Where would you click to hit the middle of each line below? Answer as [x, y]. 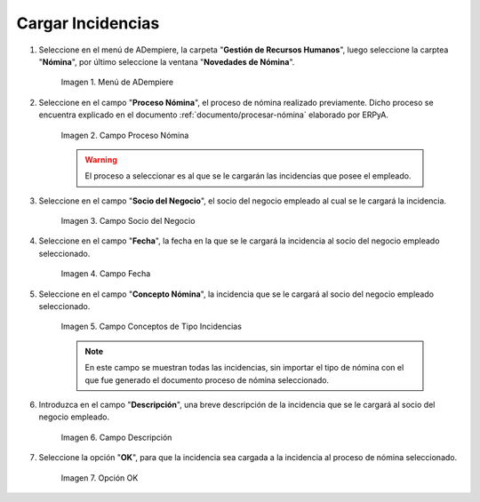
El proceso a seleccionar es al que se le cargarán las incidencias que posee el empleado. [248, 176]
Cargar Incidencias [88, 23]
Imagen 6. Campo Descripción [116, 437]
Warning [101, 159]
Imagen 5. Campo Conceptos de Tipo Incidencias [151, 327]
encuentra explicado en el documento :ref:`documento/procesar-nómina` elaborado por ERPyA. [213, 115]
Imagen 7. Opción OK [100, 478]
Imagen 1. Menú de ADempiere [117, 82]
